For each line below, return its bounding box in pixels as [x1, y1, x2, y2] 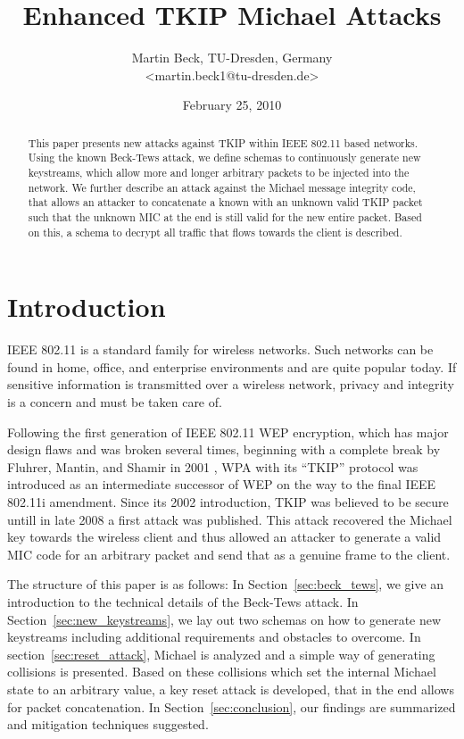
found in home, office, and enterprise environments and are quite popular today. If [7, 357, 457, 376]
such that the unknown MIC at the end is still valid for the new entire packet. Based [28, 209, 422, 224]
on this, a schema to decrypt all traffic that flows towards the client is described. [28, 224, 402, 239]
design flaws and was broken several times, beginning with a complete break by [7, 440, 441, 459]
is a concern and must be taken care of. [7, 393, 222, 411]
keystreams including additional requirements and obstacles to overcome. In [7, 627, 421, 646]
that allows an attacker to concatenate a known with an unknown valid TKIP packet [28, 195, 423, 210]
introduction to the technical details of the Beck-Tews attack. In [7, 592, 359, 610]
